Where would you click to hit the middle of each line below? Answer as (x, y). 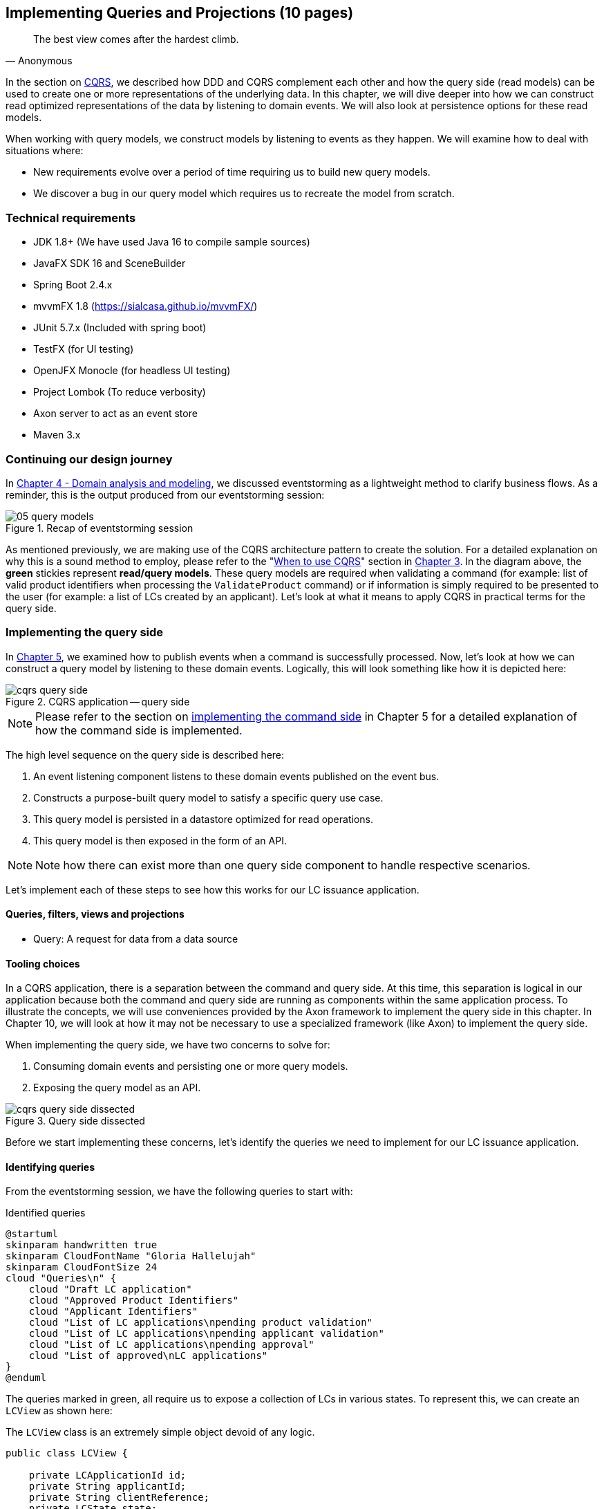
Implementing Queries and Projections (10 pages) (180, 13)
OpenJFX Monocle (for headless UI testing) (132, 371)
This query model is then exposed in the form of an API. (160, 840)
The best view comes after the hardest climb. (136, 39)
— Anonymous (39, 61)
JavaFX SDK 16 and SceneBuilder (110, 263)
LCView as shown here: (59, 1411)
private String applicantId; (107, 1487)
